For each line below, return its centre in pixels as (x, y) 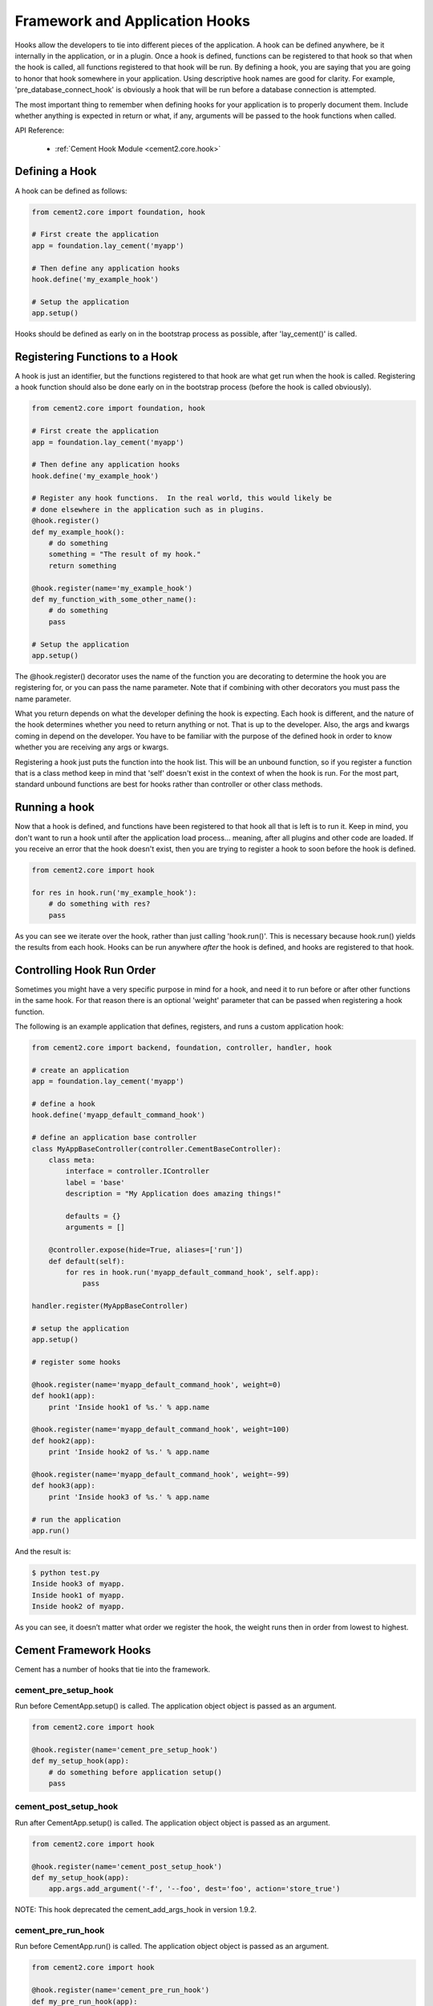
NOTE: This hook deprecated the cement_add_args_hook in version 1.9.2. (136, 1910)
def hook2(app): (64, 1441)
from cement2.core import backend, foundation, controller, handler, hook (182, 1048)
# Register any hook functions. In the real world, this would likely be (182, 498)
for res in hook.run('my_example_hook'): (114, 892)
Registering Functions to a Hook (96, 357)
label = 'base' (95, 1182)
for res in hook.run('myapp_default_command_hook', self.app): (192, 1272)
